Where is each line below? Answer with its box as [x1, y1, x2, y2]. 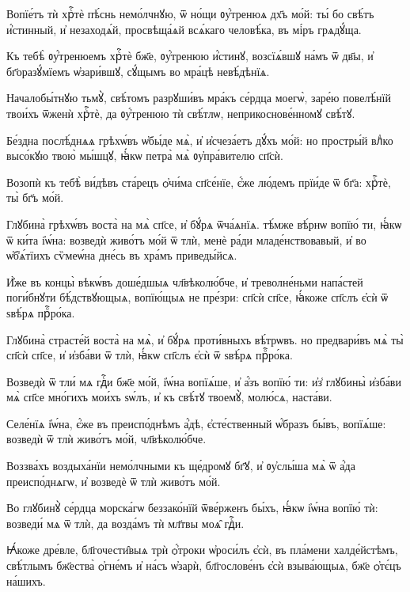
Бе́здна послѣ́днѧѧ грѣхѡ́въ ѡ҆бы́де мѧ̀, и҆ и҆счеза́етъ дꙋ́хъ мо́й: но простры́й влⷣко [6, 131, 393, 148]
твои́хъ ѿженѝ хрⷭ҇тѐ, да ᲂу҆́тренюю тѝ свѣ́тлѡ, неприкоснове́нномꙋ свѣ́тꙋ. [6, 104, 355, 121]
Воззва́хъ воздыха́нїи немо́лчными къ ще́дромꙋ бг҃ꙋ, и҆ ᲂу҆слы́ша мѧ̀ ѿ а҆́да [6, 457, 355, 474]
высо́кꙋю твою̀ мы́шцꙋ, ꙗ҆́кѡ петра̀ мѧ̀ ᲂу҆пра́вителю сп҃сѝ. [6, 147, 283, 164]
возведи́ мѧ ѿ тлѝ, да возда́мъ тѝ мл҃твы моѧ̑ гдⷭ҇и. [6, 514, 245, 531]
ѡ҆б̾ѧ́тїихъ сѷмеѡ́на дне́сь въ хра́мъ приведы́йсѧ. [6, 247, 237, 264]
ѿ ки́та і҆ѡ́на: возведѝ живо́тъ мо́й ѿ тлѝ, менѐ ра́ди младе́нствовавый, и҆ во [6, 231, 366, 248]
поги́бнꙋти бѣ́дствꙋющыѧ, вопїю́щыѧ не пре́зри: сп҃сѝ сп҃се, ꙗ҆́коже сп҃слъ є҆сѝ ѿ [6, 289, 389, 305]
